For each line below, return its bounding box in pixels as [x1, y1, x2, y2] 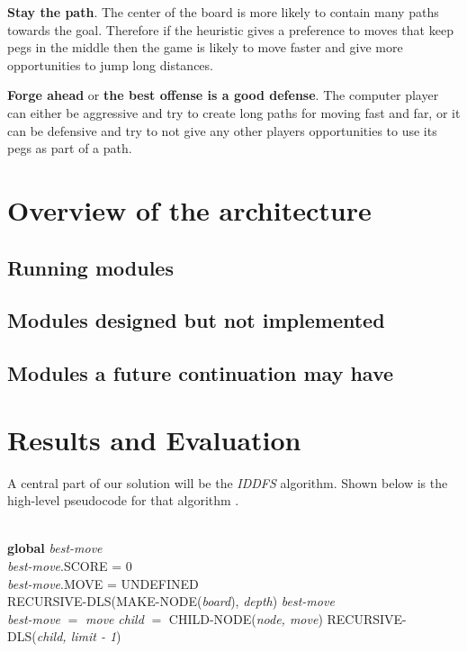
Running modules [7, 253, 174, 281]
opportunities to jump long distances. [7, 55, 213, 74]
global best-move [7, 539, 103, 557]
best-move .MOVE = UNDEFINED [7, 574, 199, 593]
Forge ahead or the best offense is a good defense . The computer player [7, 86, 439, 104]
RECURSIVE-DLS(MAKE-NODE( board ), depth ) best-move [7, 592, 335, 611]
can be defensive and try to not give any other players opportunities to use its [7, 121, 437, 140]
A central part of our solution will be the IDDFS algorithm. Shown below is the [7, 473, 448, 492]
